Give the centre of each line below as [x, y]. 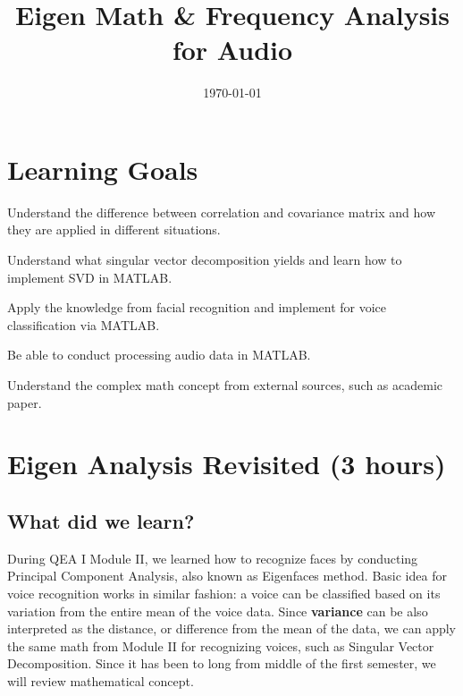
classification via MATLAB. [84, 324]
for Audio [232, 50]
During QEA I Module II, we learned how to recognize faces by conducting [213, 558]
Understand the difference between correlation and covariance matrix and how [222, 212]
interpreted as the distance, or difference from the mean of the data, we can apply [231, 628]
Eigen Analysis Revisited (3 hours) [227, 464]
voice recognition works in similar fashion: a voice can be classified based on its [224, 593]
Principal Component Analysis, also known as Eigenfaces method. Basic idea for [227, 576]
